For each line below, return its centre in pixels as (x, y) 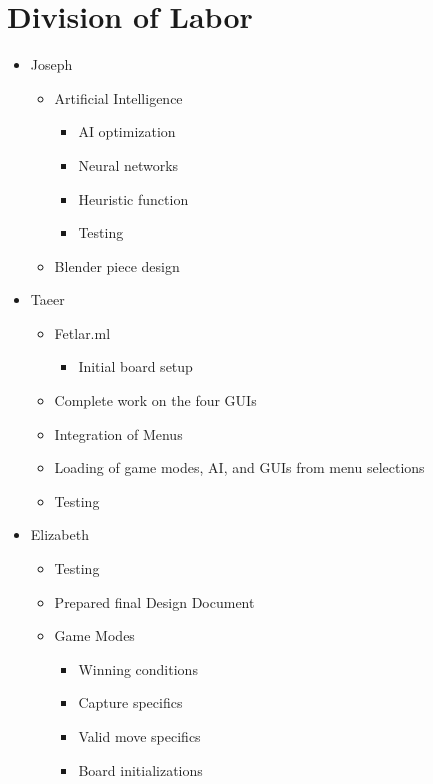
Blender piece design (117, 265)
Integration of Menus (118, 433)
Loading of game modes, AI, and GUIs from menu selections (239, 467)
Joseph (51, 64)
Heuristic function (133, 198)
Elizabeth (59, 534)
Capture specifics (130, 702)
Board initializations (140, 769)
